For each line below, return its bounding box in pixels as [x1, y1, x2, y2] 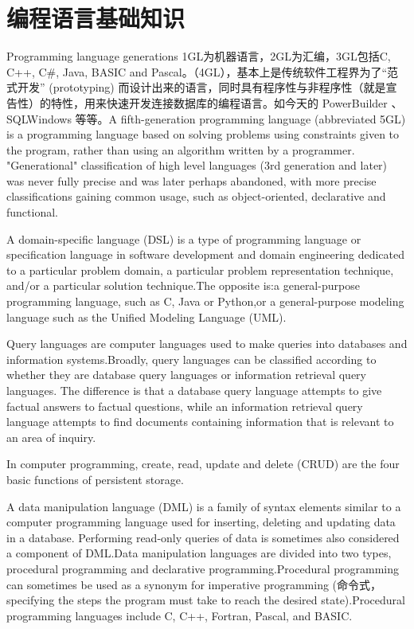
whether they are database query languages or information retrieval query [6, 366, 366, 383]
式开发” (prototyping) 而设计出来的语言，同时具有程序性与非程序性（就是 [6, 79, 386, 96]
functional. [6, 204, 58, 221]
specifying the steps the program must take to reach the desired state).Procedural [6, 592, 405, 608]
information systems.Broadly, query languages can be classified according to [6, 350, 377, 367]
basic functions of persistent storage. [6, 471, 184, 487]
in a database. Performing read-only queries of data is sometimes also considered [6, 529, 400, 545]
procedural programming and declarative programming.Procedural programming [6, 560, 400, 576]
